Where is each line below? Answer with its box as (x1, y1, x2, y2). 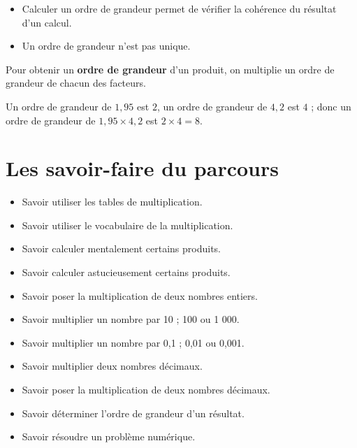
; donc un (311, 99, 351, 113)
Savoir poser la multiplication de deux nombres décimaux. (22, 382, 270, 397)
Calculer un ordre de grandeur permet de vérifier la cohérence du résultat (22, 1, 337, 15)
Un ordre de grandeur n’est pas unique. (22, 38, 191, 53)
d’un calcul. (22, 15, 72, 29)
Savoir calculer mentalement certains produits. (22, 241, 221, 256)
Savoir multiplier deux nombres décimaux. (22, 359, 203, 373)
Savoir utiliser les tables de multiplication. (22, 194, 203, 209)
